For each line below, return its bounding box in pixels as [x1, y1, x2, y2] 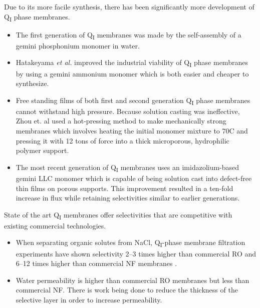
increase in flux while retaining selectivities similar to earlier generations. [16, 192, 240, 203]
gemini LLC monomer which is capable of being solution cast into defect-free [16, 172, 252, 183]
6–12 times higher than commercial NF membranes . [16, 258, 177, 268]
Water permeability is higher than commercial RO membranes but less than [16, 274, 249, 285]
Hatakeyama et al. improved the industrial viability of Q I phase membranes [16, 57, 248, 69]
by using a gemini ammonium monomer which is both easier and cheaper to [16, 68, 249, 78]
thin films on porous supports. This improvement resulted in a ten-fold [16, 182, 233, 193]
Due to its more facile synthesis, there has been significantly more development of [4, 1, 254, 11]
